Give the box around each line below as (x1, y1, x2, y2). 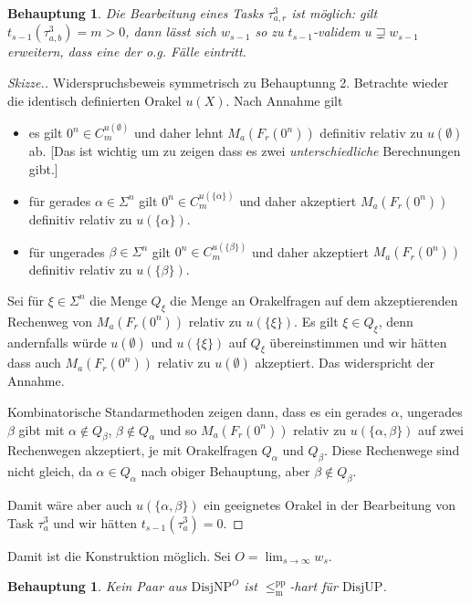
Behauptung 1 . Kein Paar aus (7, 577, 187, 596)
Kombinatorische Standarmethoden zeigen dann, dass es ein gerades (7, 401, 387, 421)
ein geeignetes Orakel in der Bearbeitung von (204, 494, 456, 514)
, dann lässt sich (125, 22, 217, 41)
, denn (378, 311, 413, 330)
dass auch (7, 353, 61, 372)
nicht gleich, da (7, 462, 92, 481)
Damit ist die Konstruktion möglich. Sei (7, 546, 231, 565)
